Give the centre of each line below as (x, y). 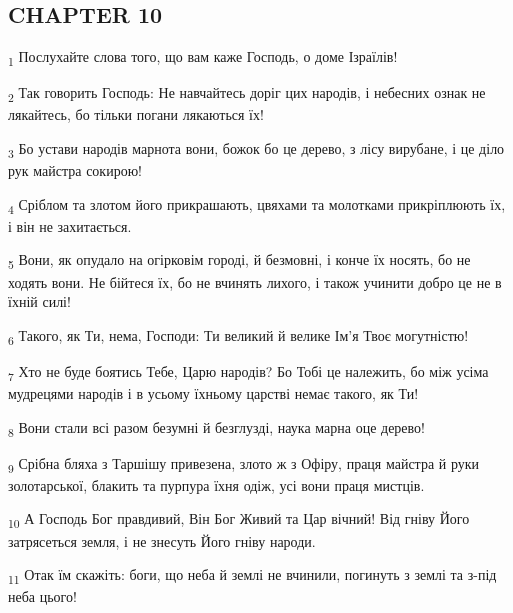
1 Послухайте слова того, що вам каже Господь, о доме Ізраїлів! (203, 57)
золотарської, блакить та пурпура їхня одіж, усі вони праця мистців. (216, 484)
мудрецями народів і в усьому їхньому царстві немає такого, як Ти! (213, 393)
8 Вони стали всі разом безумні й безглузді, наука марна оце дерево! (216, 428)
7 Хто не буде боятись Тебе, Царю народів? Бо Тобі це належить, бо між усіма (248, 372)
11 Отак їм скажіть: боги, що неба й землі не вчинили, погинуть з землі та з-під (252, 575)
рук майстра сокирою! (75, 170)
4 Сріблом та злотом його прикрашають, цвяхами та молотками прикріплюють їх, (257, 205)
